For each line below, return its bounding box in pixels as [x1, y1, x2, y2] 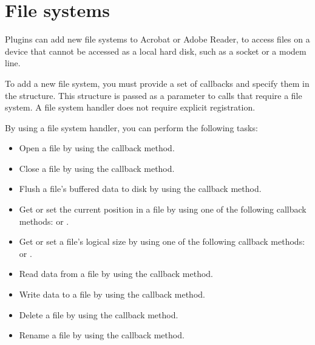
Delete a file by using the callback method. [19, 308, 178, 321]
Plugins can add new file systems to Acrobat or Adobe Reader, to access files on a [5, 33, 310, 46]
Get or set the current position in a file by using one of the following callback [19, 203, 307, 216]
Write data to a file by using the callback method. [19, 288, 205, 301]
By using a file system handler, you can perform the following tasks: [5, 121, 258, 134]
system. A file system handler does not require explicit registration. [5, 101, 256, 114]
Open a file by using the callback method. [19, 142, 175, 154]
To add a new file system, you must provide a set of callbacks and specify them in [5, 77, 310, 89]
